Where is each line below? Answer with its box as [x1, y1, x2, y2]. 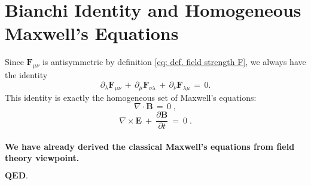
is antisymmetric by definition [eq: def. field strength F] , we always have [42, 55, 306, 68]
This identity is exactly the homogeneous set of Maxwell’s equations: [5, 91, 257, 103]
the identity [5, 69, 48, 81]
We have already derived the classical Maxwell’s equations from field [5, 140, 295, 152]
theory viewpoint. [5, 152, 80, 164]
